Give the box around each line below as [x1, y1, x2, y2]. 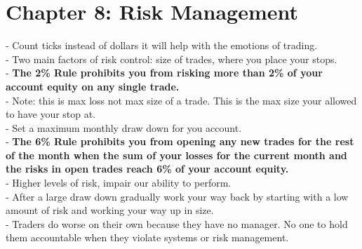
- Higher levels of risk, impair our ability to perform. [6, 175, 232, 190]
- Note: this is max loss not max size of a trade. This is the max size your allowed [6, 93, 357, 107]
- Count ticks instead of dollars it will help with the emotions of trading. [6, 38, 318, 53]
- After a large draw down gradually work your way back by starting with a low [6, 189, 349, 203]
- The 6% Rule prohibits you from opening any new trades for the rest [6, 134, 354, 149]
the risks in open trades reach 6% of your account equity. [6, 161, 289, 176]
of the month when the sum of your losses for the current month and [6, 147, 347, 162]
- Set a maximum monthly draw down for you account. [6, 120, 242, 135]
